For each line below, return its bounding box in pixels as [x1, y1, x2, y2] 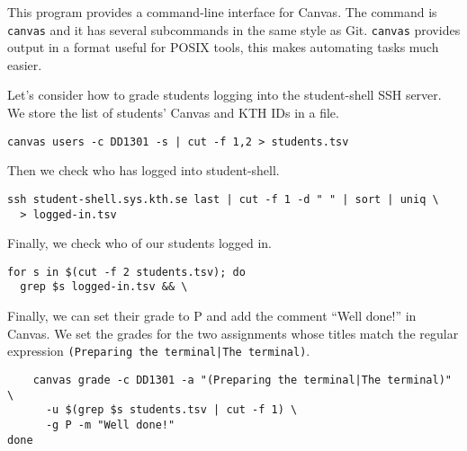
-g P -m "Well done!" [45, 418, 175, 431]
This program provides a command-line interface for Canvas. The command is [7, 3, 437, 21]
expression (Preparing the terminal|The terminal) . [7, 341, 310, 360]
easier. [7, 55, 42, 74]
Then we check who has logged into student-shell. [7, 161, 280, 180]
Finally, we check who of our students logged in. [7, 234, 272, 252]
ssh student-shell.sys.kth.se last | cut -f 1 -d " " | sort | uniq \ [7, 192, 439, 206]
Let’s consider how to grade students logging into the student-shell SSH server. [7, 85, 442, 104]
